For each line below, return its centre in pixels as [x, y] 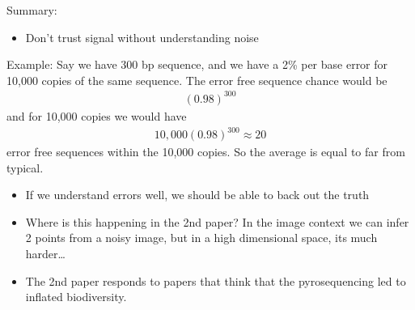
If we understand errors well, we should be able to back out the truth [197, 195]
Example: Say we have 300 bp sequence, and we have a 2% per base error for [197, 64]
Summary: [32, 10]
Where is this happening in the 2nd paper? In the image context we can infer [217, 221]
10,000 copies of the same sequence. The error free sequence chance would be [197, 80]
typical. [25, 167]
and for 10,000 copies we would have [97, 115]
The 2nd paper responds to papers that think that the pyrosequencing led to [216, 280]
